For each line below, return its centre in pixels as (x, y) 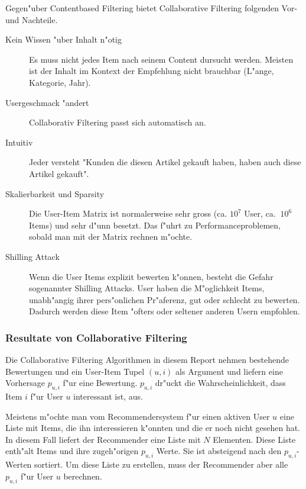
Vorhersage (25, 383)
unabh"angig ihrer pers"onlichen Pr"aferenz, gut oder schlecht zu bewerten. (165, 299)
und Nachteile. (32, 19)
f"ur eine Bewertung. (100, 383)
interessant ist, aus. (108, 396)
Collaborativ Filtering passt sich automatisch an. (118, 122)
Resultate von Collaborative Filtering (96, 337)
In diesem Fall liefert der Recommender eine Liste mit (103, 439)
